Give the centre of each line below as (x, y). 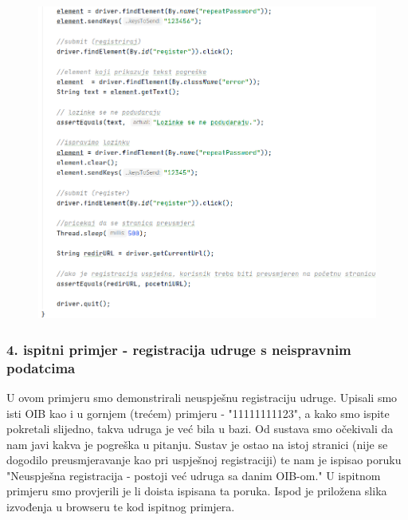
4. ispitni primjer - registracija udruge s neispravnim (179, 349)
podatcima (41, 367)
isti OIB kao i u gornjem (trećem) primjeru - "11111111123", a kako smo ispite (198, 413)
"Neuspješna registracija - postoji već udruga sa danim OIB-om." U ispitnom (194, 475)
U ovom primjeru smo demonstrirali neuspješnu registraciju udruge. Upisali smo (202, 397)
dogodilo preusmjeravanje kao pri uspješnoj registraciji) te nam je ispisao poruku (204, 460)
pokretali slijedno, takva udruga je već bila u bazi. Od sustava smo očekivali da (200, 429)
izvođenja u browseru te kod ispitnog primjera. (121, 507)
